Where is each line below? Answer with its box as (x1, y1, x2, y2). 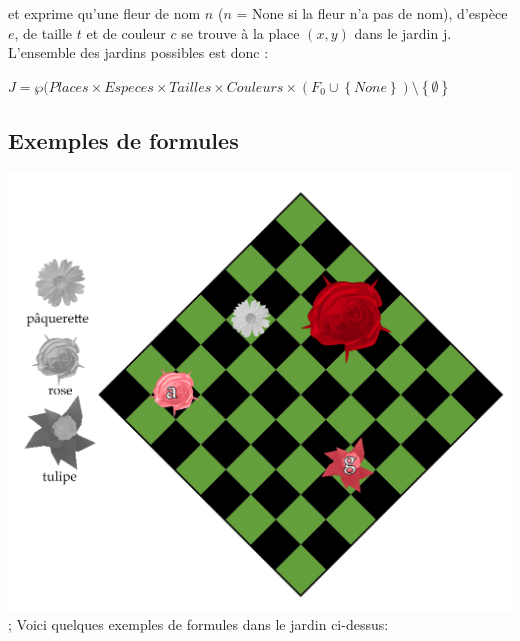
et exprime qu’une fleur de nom (8, 3, 201, 23)
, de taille (14, 22, 73, 43)
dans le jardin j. (354, 22, 452, 43)
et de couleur (86, 22, 166, 43)
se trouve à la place (181, 22, 300, 43)
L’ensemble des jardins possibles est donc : (8, 42, 269, 63)
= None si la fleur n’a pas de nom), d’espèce (236, 3, 508, 23)
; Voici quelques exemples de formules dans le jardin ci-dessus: (8, 614, 389, 635)
